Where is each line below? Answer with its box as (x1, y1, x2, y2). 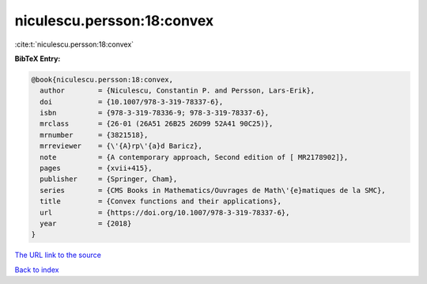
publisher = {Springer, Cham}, (40, 175, 178, 184)
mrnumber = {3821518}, (40, 131, 149, 139)
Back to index (14, 265, 59, 275)
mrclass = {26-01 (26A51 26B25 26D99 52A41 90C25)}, (40, 119, 274, 128)
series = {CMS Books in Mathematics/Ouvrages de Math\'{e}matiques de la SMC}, (40, 186, 387, 195)
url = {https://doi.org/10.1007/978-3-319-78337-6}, (40, 208, 290, 217)
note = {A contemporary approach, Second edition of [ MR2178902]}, (40, 153, 349, 161)
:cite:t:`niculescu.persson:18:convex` (14, 40, 134, 49)
